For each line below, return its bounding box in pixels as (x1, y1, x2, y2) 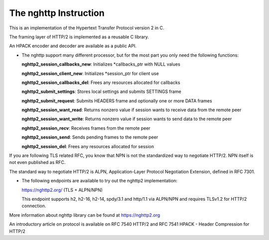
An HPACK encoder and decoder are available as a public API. (9, 43, 136, 49)
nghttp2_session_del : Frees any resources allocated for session (21, 143, 154, 149)
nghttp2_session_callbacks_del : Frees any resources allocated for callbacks (21, 80, 180, 85)
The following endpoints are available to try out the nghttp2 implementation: (21, 178, 178, 184)
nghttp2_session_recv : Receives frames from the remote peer (21, 125, 150, 131)
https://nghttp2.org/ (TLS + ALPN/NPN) (21, 187, 103, 193)
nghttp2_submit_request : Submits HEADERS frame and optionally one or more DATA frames (21, 97, 212, 104)
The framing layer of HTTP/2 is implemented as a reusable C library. (9, 34, 149, 40)
